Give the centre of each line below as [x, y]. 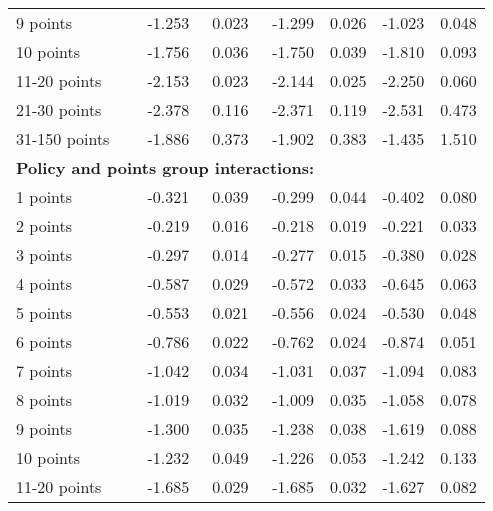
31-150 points [63, 138]
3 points [44, 254]
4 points [44, 283]
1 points [44, 196]
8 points [44, 399]
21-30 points [59, 109]
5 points [44, 312]
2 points [44, 225]
